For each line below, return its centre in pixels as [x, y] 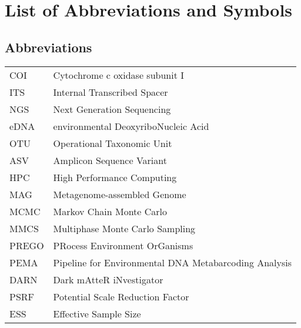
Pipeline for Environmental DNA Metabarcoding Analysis [173, 262]
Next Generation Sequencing [112, 109]
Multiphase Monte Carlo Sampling [124, 228]
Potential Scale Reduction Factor [121, 296]
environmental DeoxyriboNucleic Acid [131, 126]
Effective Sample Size [97, 313]
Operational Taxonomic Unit [113, 143]
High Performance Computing [115, 177]
